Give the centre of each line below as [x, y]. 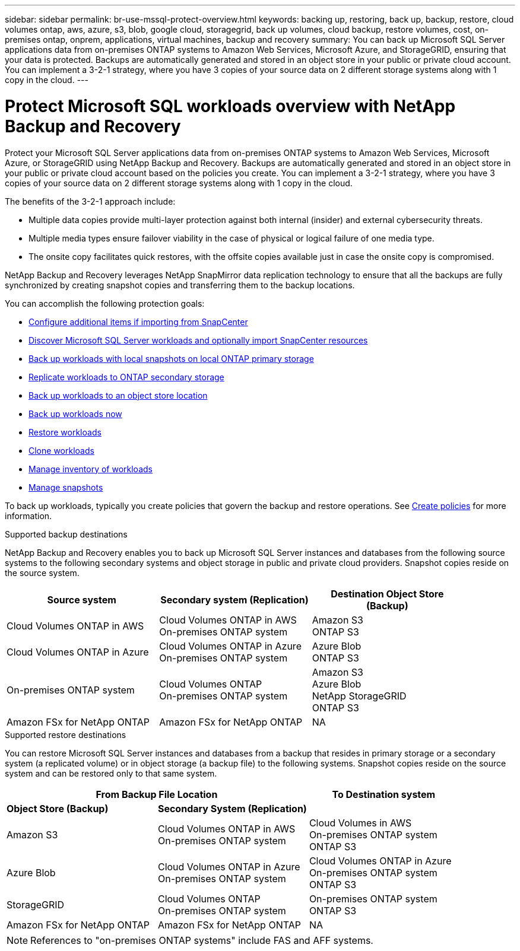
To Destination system [384, 794]
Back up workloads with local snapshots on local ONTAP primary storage [171, 358]
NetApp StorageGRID [359, 696]
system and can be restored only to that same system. [111, 773]
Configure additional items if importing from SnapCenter [138, 322]
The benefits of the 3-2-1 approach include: [90, 201]
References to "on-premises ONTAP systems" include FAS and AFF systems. [202, 940]
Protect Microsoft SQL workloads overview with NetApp [230, 106]
